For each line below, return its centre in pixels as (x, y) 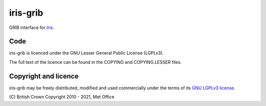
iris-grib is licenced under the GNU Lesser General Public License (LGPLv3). (86, 53)
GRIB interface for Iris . (32, 27)
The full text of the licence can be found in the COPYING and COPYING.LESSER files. (95, 62)
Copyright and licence (44, 76)
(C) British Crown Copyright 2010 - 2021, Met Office (62, 97)
